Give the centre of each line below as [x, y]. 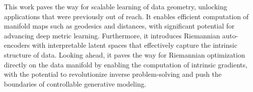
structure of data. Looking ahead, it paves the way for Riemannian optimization [125, 54]
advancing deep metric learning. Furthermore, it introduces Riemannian [112, 35]
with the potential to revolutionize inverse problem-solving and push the [113, 74]
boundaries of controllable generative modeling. [75, 83]
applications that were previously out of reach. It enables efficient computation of [126, 16]
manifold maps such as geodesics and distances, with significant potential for [119, 26]
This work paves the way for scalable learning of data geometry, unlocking [116, 6]
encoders [17, 45]
